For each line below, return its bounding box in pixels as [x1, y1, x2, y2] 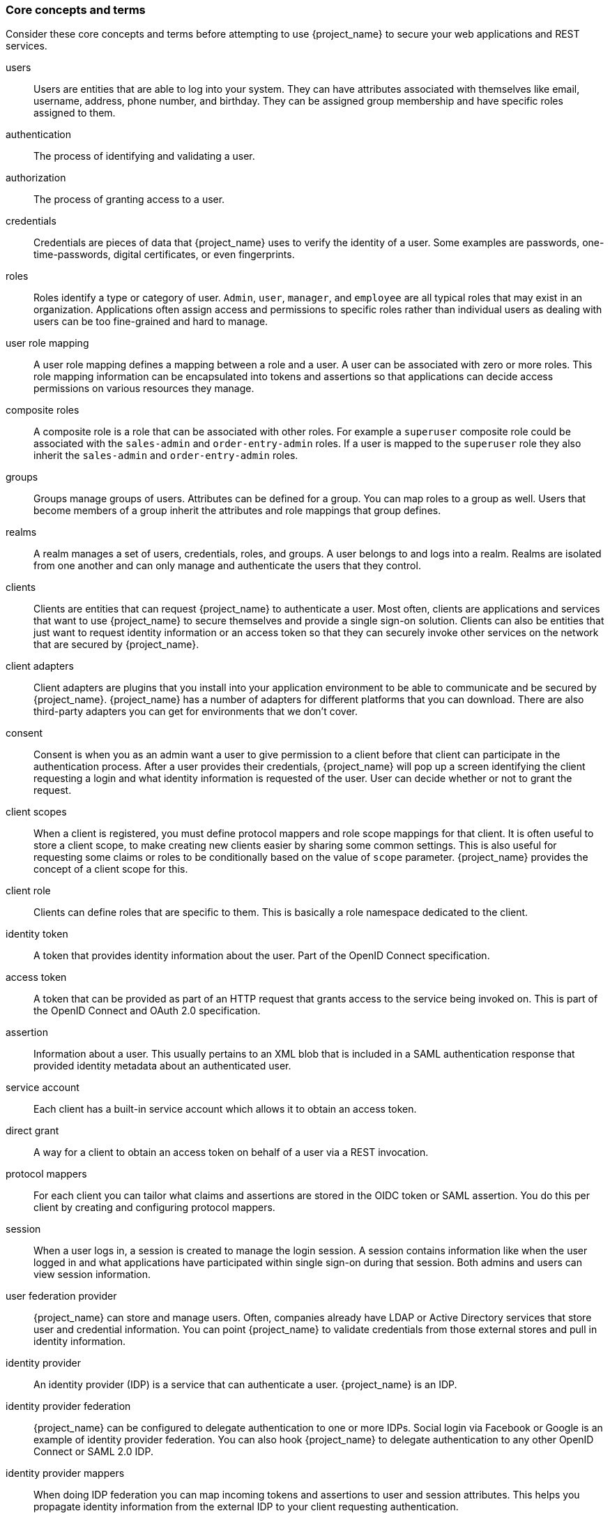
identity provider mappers [6, 1467, 125, 1480]
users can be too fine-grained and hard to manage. [33, 315, 268, 328]
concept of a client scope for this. [33, 863, 188, 876]
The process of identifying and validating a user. [33, 150, 255, 163]
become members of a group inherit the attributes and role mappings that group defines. [33, 504, 441, 517]
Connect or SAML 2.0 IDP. [33, 1445, 153, 1458]
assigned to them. [33, 107, 116, 119]
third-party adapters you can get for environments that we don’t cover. [33, 705, 358, 718]
